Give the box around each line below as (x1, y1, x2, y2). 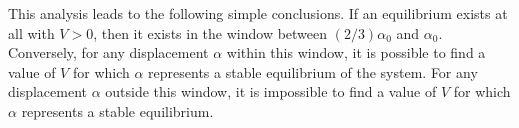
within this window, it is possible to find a (226, 42, 486, 63)
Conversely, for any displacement (8, 42, 209, 63)
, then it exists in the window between (93, 22, 328, 43)
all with (8, 22, 55, 43)
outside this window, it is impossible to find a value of (105, 81, 437, 102)
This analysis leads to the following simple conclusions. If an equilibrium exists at (8, 3, 508, 23)
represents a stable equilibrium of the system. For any (148, 61, 478, 82)
